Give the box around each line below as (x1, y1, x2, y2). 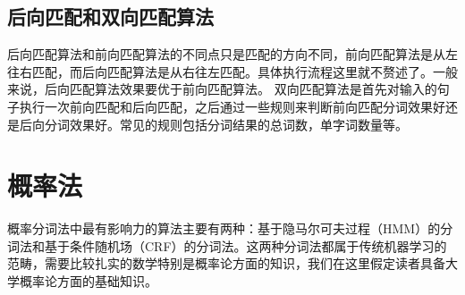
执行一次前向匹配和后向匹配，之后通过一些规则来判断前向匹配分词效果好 (19, 97, 445, 115)
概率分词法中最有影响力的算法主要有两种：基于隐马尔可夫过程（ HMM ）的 (7, 219, 441, 238)
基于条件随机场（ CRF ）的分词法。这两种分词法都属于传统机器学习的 (44, 236, 447, 255)
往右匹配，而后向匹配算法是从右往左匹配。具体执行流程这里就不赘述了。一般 (7, 62, 458, 80)
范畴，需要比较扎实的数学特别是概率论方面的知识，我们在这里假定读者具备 (7, 254, 445, 273)
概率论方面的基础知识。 (19, 272, 157, 291)
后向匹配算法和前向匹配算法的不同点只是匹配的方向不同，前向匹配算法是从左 (7, 45, 458, 63)
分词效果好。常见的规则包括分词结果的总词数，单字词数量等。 (44, 114, 408, 133)
